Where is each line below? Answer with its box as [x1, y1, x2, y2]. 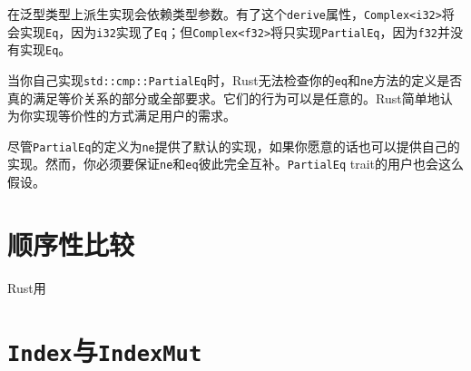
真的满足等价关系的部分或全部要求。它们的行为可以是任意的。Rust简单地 [7, 88, 440, 107]
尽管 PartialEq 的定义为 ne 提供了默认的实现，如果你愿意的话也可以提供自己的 [7, 136, 460, 155]
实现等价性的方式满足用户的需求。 [32, 106, 236, 125]
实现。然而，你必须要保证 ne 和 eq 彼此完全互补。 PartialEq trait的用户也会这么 [7, 154, 465, 173]
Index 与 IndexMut [7, 331, 202, 368]
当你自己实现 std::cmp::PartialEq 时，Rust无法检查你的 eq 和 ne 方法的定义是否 [7, 70, 463, 89]
